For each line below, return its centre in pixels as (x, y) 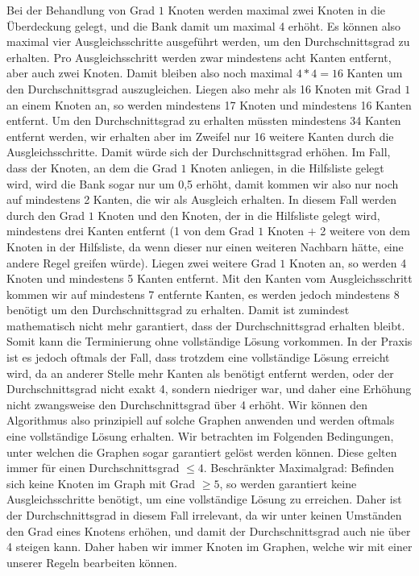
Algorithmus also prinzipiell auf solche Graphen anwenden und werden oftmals (201, 420)
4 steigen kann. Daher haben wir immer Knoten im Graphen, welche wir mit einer (209, 547)
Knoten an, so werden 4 (348, 262)
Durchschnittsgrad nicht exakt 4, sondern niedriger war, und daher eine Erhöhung (209, 389)
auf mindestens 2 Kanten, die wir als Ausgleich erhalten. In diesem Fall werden (202, 199)
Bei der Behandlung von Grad (81, 10)
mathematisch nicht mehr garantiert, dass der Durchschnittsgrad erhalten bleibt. (206, 325)
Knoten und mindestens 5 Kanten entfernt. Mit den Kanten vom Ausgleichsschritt (209, 278)
